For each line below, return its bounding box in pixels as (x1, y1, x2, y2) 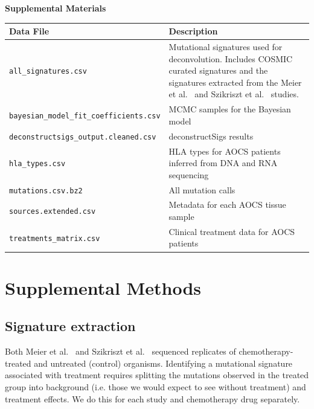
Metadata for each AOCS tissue (168, 198, 286, 211)
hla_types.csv (9, 159, 66, 169)
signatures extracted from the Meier (168, 76, 302, 88)
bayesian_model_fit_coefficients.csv (9, 111, 161, 120)
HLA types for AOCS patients (168, 144, 281, 157)
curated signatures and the (168, 64, 268, 77)
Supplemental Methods (5, 275, 201, 300)
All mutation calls (168, 183, 235, 196)
